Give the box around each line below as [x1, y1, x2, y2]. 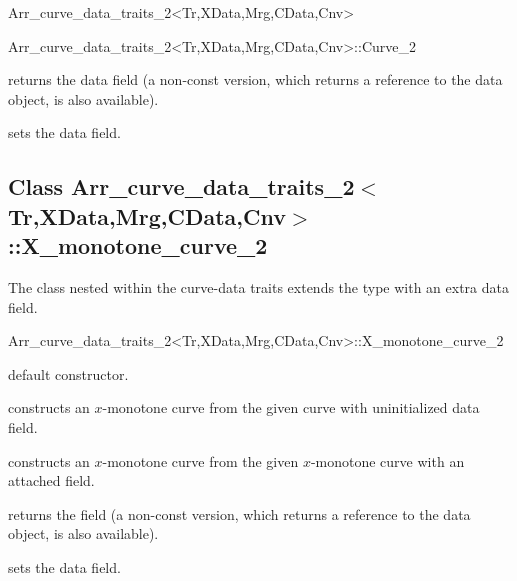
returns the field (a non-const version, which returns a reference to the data [8, 503, 471, 524]
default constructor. [8, 363, 129, 384]
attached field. [8, 470, 95, 491]
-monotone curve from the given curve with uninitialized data [102, 397, 480, 418]
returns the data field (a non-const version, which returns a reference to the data [8, 69, 503, 90]
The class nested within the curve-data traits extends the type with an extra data [8, 276, 509, 297]
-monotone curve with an [310, 450, 465, 471]
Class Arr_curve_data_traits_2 [8, 171, 355, 202]
